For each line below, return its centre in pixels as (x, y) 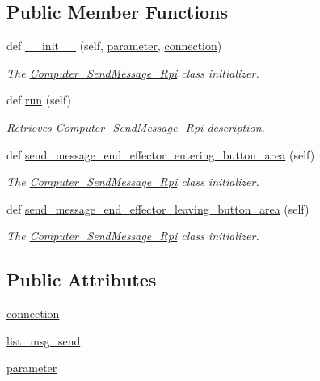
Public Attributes (82, 279)
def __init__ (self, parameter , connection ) (114, 46)
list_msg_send (44, 340)
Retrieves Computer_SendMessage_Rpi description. (136, 127)
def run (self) (39, 100)
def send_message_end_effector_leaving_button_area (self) (158, 208)
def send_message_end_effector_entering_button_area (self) (161, 154)
